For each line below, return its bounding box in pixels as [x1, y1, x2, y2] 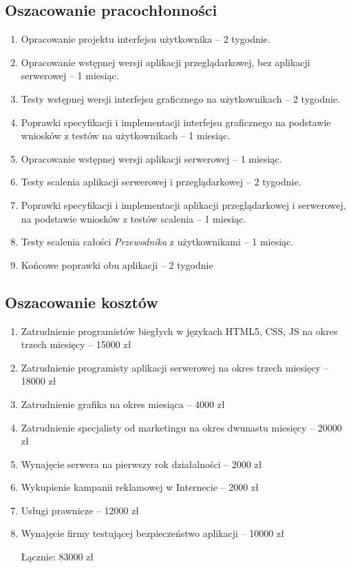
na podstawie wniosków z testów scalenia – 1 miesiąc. [21, 211, 246, 225]
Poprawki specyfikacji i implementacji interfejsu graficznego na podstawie [21, 114, 331, 129]
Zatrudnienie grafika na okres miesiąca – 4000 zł [21, 396, 225, 411]
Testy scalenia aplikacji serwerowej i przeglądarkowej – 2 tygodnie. [21, 174, 301, 189]
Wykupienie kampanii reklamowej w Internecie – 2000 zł [21, 480, 259, 494]
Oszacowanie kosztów [5, 291, 158, 312]
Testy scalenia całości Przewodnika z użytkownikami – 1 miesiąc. [21, 234, 294, 249]
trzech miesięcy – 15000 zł [21, 337, 131, 352]
